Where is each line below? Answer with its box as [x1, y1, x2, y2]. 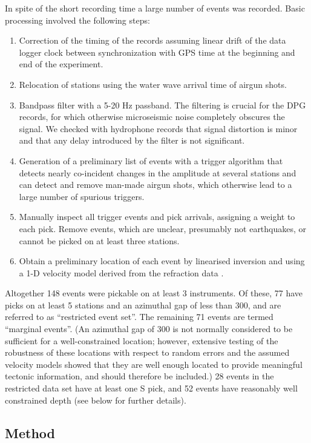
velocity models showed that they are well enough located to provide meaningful [5, 358, 303, 370]
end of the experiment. [19, 58, 103, 70]
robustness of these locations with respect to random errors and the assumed [5, 346, 290, 359]
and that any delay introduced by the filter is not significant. [19, 134, 245, 147]
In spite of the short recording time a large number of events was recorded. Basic [5, 2, 305, 14]
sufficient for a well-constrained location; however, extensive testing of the [5, 334, 278, 347]
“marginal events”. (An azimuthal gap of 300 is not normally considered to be [5, 322, 293, 335]
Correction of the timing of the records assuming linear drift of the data [19, 34, 286, 47]
